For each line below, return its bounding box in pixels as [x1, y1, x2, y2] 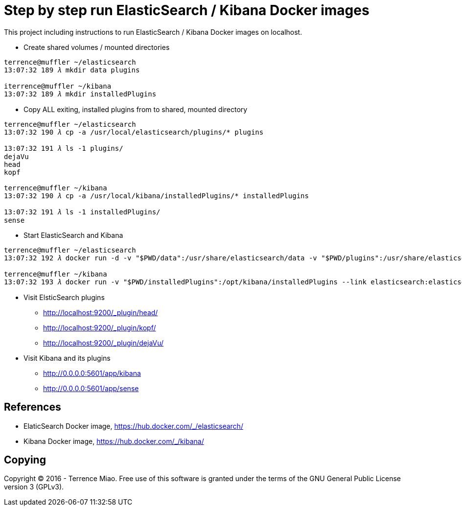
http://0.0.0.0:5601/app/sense [43, 384, 139, 393]
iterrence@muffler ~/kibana [4, 82, 112, 90]
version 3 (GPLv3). [4, 483, 64, 491]
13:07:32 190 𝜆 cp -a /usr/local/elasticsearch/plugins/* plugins [4, 128, 264, 136]
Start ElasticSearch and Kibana [23, 231, 123, 239]
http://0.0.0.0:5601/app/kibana [43, 369, 141, 377]
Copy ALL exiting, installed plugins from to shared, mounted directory [23, 105, 248, 114]
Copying [4, 454, 46, 466]
